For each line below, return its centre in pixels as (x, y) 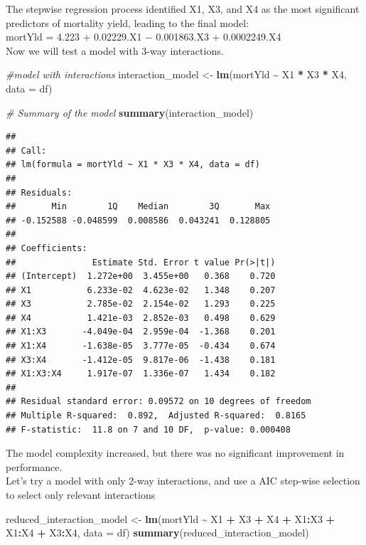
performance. (34, 466)
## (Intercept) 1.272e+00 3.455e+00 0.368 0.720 (141, 276)
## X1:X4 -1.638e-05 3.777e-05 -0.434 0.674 (141, 346)
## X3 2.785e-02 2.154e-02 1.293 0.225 (141, 304)
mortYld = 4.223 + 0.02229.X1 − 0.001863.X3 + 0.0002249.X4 (144, 37)
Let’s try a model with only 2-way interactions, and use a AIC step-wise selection (183, 481)
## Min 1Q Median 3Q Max (138, 207)
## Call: (26, 150)
